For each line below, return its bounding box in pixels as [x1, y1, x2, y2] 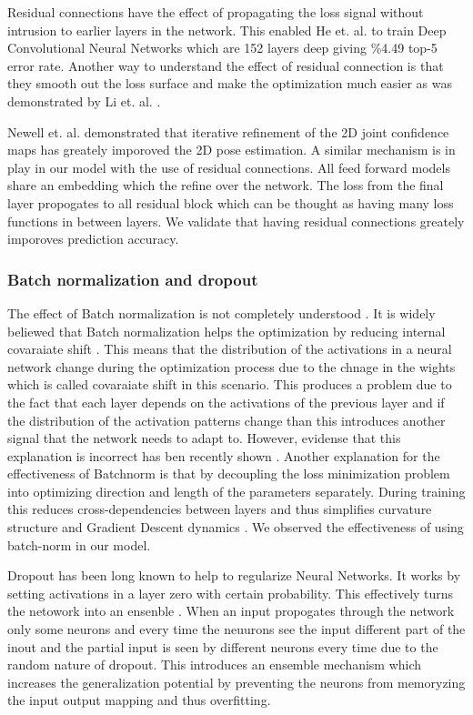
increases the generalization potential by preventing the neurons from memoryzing [7, 672, 466, 691]
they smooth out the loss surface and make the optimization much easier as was [7, 74, 452, 93]
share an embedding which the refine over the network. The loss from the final [7, 176, 444, 195]
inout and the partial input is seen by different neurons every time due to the [7, 637, 438, 656]
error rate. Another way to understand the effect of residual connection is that [7, 55, 444, 75]
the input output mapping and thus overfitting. [7, 690, 271, 710]
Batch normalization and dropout [7, 267, 258, 290]
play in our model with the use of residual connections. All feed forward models [7, 157, 450, 176]
